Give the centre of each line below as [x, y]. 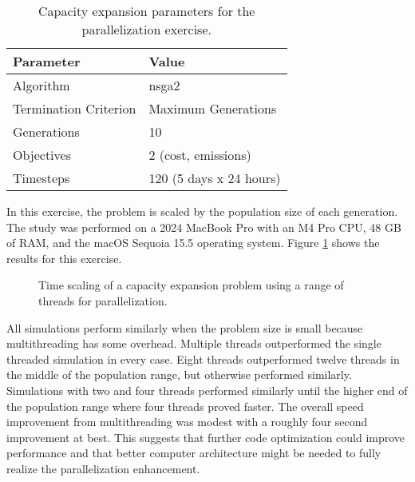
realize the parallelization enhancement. [103, 468]
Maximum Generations [213, 108]
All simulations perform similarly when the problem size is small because [185, 327]
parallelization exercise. [146, 29]
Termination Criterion [75, 108]
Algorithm [41, 85]
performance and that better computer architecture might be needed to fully [194, 453]
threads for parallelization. [103, 300]
